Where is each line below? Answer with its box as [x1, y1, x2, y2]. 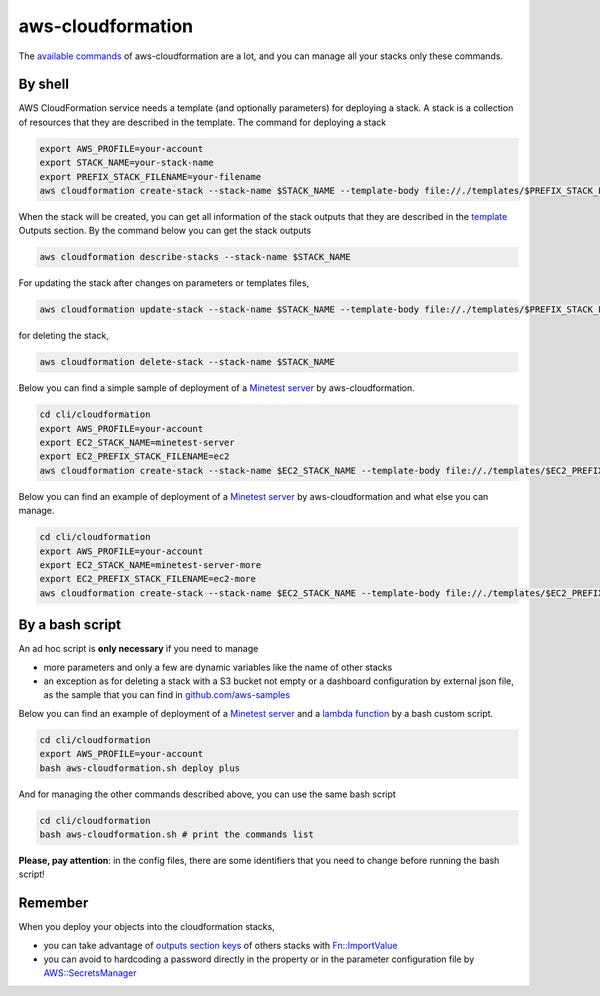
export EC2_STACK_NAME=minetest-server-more [39, 559, 262, 570]
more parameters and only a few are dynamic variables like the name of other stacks [43, 661, 393, 673]
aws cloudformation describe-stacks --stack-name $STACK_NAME [39, 251, 351, 263]
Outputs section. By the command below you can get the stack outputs [18, 225, 312, 237]
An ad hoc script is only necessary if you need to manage [18, 643, 259, 655]
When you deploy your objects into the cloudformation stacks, [18, 921, 275, 933]
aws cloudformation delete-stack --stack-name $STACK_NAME [39, 356, 335, 368]
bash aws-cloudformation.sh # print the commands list [39, 828, 314, 840]
